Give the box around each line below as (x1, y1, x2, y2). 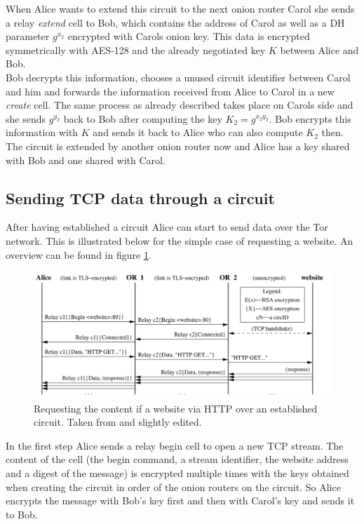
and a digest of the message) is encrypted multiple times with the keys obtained (6, 466, 349, 481)
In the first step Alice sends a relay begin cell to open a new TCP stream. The (6, 438, 344, 452)
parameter (6, 29, 50, 43)
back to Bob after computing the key (63, 111, 222, 126)
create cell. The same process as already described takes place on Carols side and (6, 98, 353, 112)
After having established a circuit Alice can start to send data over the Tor (6, 220, 328, 234)
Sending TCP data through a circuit (6, 187, 275, 208)
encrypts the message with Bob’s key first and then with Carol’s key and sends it (6, 493, 355, 508)
